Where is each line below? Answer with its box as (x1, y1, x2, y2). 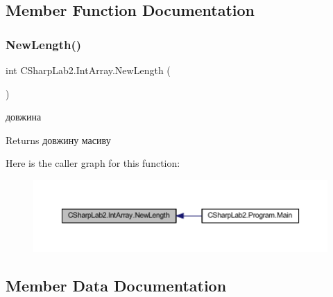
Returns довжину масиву (6, 132, 111, 147)
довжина (6, 109, 42, 124)
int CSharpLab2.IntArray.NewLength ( (6, 63, 171, 77)
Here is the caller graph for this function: (6, 156, 180, 170)
